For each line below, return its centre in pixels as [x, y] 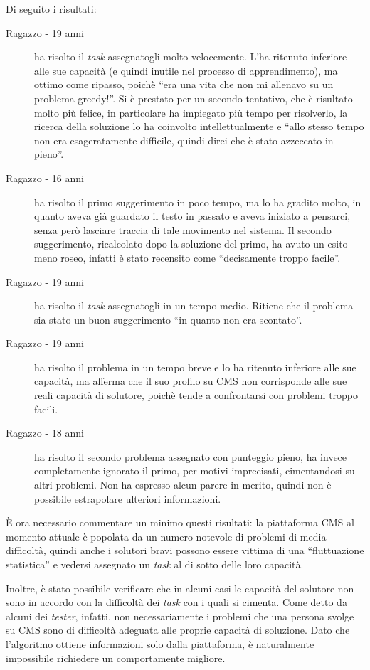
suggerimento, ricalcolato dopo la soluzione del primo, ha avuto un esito [191, 244]
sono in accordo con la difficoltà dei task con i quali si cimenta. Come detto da [176, 602]
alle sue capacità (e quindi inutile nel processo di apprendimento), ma [186, 70]
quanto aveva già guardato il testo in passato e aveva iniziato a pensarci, [192, 216]
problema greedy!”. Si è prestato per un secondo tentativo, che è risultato [194, 98]
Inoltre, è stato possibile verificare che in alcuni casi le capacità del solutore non [180, 588]
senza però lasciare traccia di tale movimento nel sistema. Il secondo [183, 229]
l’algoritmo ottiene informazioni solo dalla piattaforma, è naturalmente [160, 643]
